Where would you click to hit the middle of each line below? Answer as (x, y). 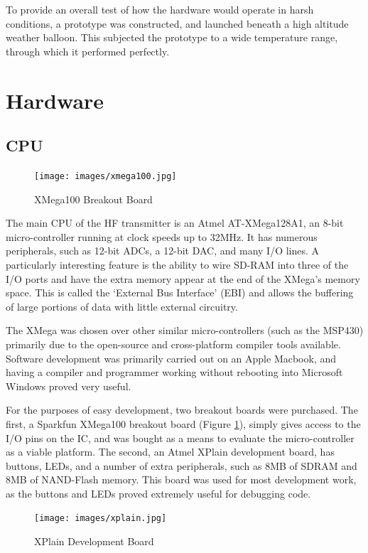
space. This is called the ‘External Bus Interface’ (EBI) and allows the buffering (180, 292)
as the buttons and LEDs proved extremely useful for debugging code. (158, 493)
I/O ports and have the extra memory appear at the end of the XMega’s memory (183, 278)
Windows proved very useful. (69, 386)
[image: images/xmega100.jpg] (105, 176)
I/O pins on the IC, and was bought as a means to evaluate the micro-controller (180, 437)
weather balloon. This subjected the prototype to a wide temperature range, (172, 37)
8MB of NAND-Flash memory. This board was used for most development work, (181, 479)
